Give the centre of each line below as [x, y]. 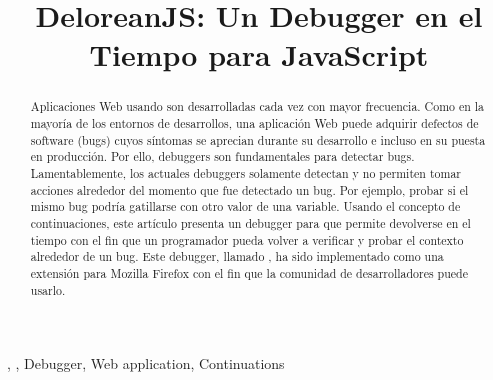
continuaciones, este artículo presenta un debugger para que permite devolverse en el [250, 222]
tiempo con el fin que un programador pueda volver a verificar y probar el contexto [247, 239]
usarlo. [48, 289]
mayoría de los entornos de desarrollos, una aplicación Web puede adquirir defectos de [254, 123]
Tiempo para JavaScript [259, 54]
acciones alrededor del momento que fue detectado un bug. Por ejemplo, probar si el [249, 189]
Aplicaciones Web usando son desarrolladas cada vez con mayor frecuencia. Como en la [257, 106]
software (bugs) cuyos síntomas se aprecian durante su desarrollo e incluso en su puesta [258, 139]
